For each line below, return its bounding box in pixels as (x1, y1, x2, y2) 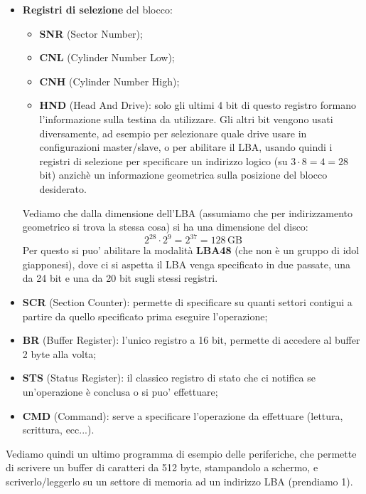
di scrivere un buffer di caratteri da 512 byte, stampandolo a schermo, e (6, 460, 318, 475)
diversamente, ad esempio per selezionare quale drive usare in (39, 125, 307, 140)
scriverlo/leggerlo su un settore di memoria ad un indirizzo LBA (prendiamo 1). (6, 473, 353, 488)
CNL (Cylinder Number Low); (39, 50, 175, 65)
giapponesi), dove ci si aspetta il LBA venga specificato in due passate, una (22, 256, 351, 271)
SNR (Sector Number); (39, 26, 143, 41)
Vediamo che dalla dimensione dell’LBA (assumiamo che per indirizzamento (22, 205, 353, 220)
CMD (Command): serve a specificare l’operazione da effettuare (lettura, (22, 408, 343, 423)
